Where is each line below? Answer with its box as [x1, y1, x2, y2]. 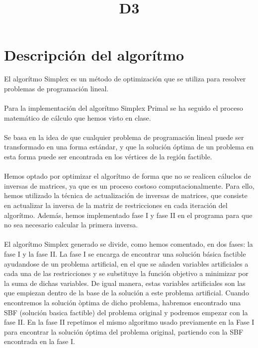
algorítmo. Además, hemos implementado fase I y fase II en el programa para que [4, 209, 253, 220]
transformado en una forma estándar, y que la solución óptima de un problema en [4, 141, 254, 152]
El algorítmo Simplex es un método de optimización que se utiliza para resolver [4, 73, 246, 84]
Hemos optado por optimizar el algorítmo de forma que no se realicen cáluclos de [4, 171, 251, 181]
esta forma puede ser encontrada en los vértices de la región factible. [4, 151, 212, 162]
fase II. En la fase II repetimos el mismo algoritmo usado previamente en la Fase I [4, 317, 255, 327]
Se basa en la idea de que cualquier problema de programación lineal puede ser [4, 132, 244, 142]
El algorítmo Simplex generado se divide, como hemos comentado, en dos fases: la [4, 239, 253, 249]
